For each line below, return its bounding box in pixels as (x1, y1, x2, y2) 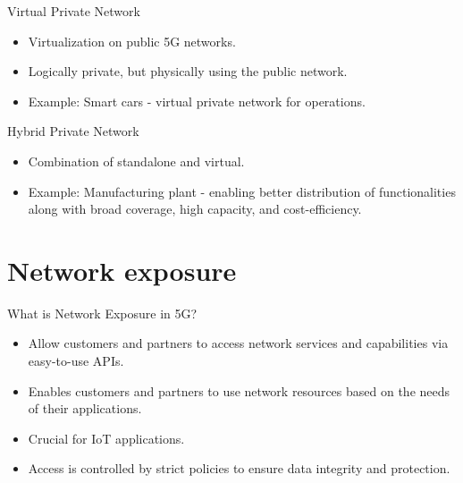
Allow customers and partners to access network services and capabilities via (28, 334, 449, 352)
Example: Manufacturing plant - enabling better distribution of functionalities (28, 182, 456, 200)
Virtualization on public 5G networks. (28, 31, 236, 50)
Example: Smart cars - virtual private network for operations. (28, 91, 366, 110)
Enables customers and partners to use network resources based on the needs (28, 381, 450, 400)
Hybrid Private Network (7, 122, 139, 140)
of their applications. (28, 399, 142, 418)
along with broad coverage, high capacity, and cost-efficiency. (28, 199, 362, 218)
